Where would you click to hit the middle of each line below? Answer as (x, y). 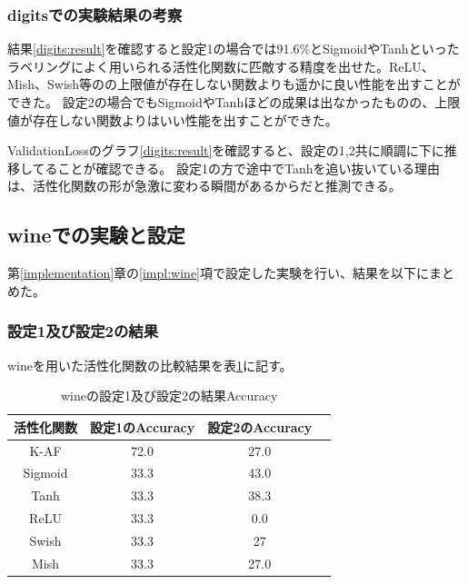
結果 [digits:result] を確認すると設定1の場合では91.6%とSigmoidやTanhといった (234, 49)
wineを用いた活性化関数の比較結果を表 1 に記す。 (150, 365)
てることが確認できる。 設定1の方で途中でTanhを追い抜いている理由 (236, 168)
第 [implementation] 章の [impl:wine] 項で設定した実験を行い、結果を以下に (218, 273)
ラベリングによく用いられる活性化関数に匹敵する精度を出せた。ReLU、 (221, 66)
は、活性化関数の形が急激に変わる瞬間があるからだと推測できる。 (204, 186)
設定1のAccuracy (143, 426)
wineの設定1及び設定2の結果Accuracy (169, 396)
